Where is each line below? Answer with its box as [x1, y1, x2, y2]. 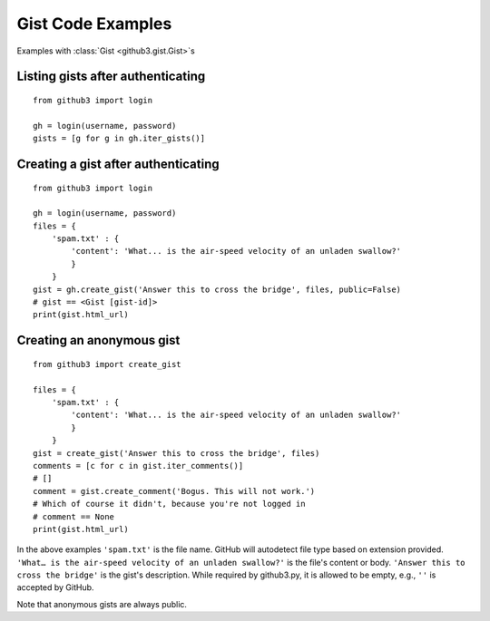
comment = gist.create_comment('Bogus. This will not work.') [33, 486, 316, 496]
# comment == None [33, 511, 115, 521]
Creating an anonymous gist [16, 333, 181, 348]
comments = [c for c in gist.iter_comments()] [33, 461, 244, 471]
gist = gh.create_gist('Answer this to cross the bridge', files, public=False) [33, 284, 402, 295]
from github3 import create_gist [33, 359, 181, 369]
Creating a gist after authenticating [16, 156, 220, 171]
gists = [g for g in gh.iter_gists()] [33, 133, 206, 144]
